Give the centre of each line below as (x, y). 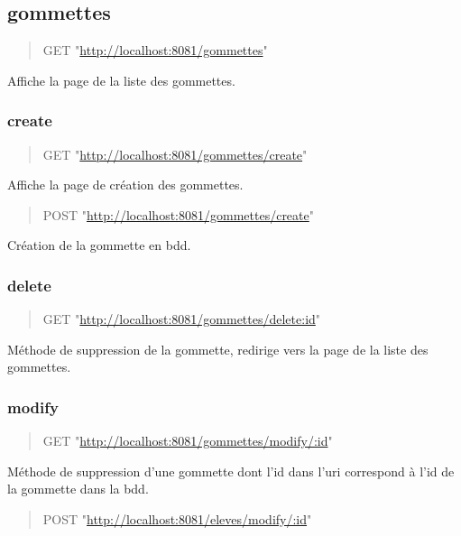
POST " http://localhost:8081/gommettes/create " (179, 214)
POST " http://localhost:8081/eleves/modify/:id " (177, 518)
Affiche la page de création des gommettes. (125, 185)
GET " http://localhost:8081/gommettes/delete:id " (182, 319)
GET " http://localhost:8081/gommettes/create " (175, 154)
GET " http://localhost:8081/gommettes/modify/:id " (188, 441)
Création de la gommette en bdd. (99, 245)
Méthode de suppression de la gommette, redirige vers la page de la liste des (218, 349)
